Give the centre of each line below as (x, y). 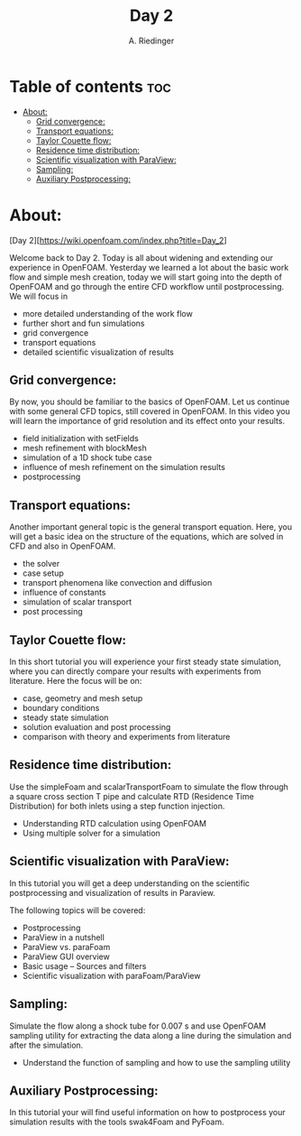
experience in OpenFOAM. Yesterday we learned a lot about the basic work (149, 267)
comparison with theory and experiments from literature (126, 737)
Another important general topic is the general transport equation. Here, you (151, 527)
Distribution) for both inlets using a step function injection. (117, 806)
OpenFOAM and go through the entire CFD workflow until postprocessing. (147, 286)
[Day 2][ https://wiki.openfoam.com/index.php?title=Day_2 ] (118, 240)
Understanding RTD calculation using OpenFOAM (114, 823)
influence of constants (64, 593)
